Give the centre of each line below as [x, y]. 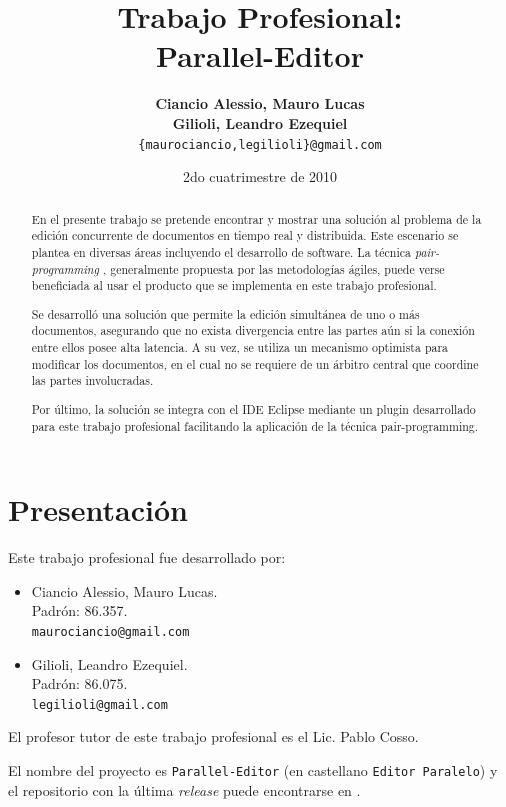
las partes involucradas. [92, 380]
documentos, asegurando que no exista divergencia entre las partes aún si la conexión [253, 330]
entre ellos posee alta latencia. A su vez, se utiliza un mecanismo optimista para [240, 347]
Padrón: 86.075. [79, 683]
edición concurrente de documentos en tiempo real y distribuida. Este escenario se [245, 235]
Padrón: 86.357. [79, 610]
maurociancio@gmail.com [110, 631]
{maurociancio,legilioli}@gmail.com [260, 144]
